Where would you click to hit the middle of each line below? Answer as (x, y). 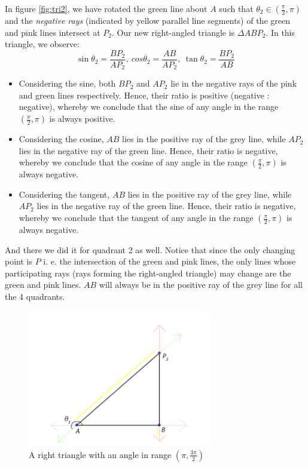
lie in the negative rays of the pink (234, 83)
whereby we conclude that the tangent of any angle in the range (136, 218)
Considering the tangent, (64, 194)
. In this (280, 32)
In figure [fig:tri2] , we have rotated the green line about (106, 8)
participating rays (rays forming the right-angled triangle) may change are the (148, 273)
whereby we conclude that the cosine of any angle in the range (133, 162)
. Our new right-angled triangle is (173, 32)
